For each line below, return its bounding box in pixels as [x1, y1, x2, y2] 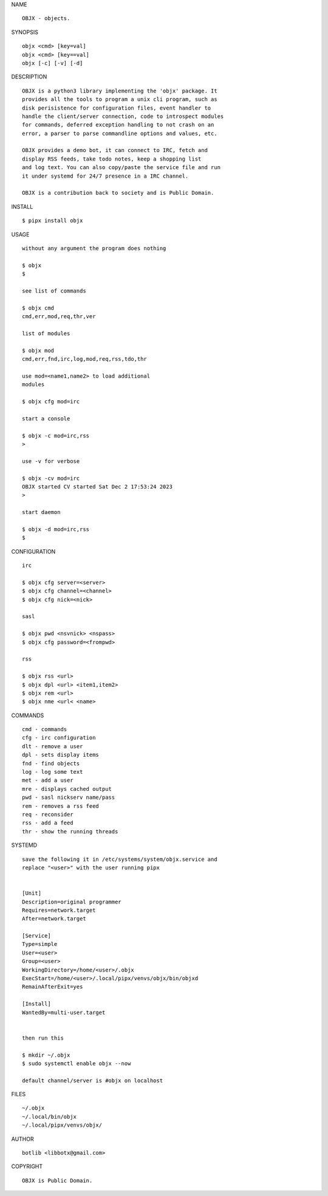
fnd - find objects [22, 760, 80, 767]
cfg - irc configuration [22, 734, 96, 742]
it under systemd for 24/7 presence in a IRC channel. [22, 172, 189, 179]
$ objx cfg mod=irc [22, 398, 80, 405]
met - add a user [22, 777, 73, 784]
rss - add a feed [22, 819, 73, 827]
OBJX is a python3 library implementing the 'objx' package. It [22, 87, 218, 94]
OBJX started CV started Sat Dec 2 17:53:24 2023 [22, 483, 173, 490]
